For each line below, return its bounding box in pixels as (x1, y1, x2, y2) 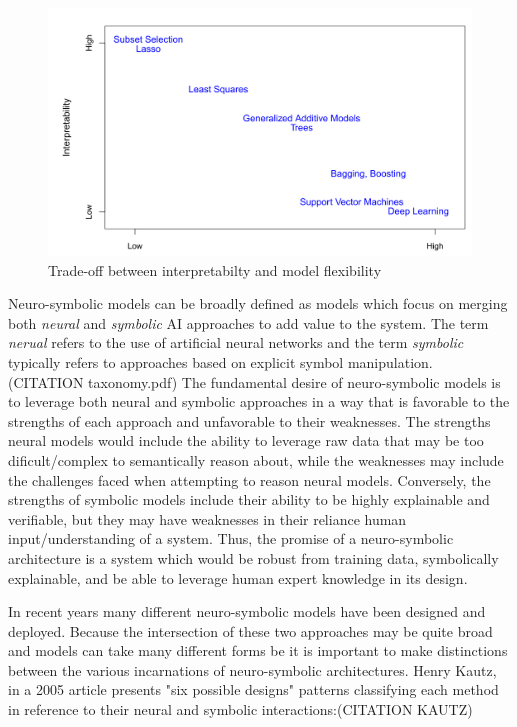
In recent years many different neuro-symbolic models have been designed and (8, 601, 486, 622)
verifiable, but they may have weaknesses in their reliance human (8, 508, 407, 529)
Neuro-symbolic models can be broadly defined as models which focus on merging (8, 293, 508, 314)
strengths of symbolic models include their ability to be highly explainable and (8, 489, 490, 510)
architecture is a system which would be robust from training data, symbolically (8, 547, 499, 568)
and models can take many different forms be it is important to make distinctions (8, 640, 508, 661)
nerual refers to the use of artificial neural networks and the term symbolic (8, 332, 464, 353)
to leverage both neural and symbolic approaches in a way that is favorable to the (8, 391, 510, 412)
